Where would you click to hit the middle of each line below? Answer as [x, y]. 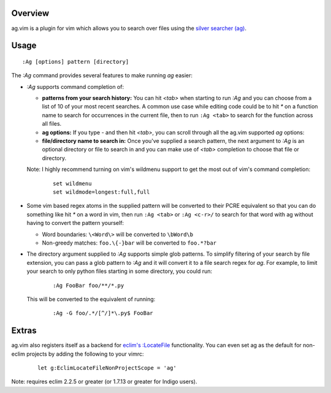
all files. [52, 124]
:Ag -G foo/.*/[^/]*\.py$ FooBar [103, 313]
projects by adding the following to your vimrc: [85, 354]
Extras [24, 331]
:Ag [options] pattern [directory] [76, 62]
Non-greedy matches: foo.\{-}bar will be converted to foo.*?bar [129, 243]
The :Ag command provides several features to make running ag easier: [102, 75]
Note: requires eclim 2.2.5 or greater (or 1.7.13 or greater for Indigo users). [104, 382]
